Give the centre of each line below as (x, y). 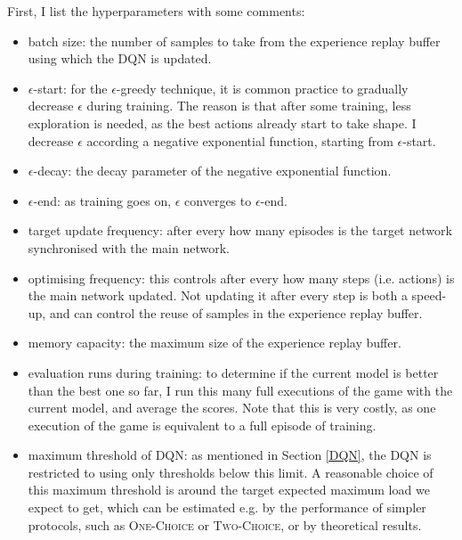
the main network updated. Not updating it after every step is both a (218, 295)
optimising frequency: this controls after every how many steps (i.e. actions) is (241, 278)
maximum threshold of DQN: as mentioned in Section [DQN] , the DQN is (230, 455)
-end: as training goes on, (102, 200)
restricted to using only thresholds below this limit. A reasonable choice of (231, 472)
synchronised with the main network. (129, 247)
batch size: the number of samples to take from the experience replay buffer (234, 41)
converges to (218, 200)
